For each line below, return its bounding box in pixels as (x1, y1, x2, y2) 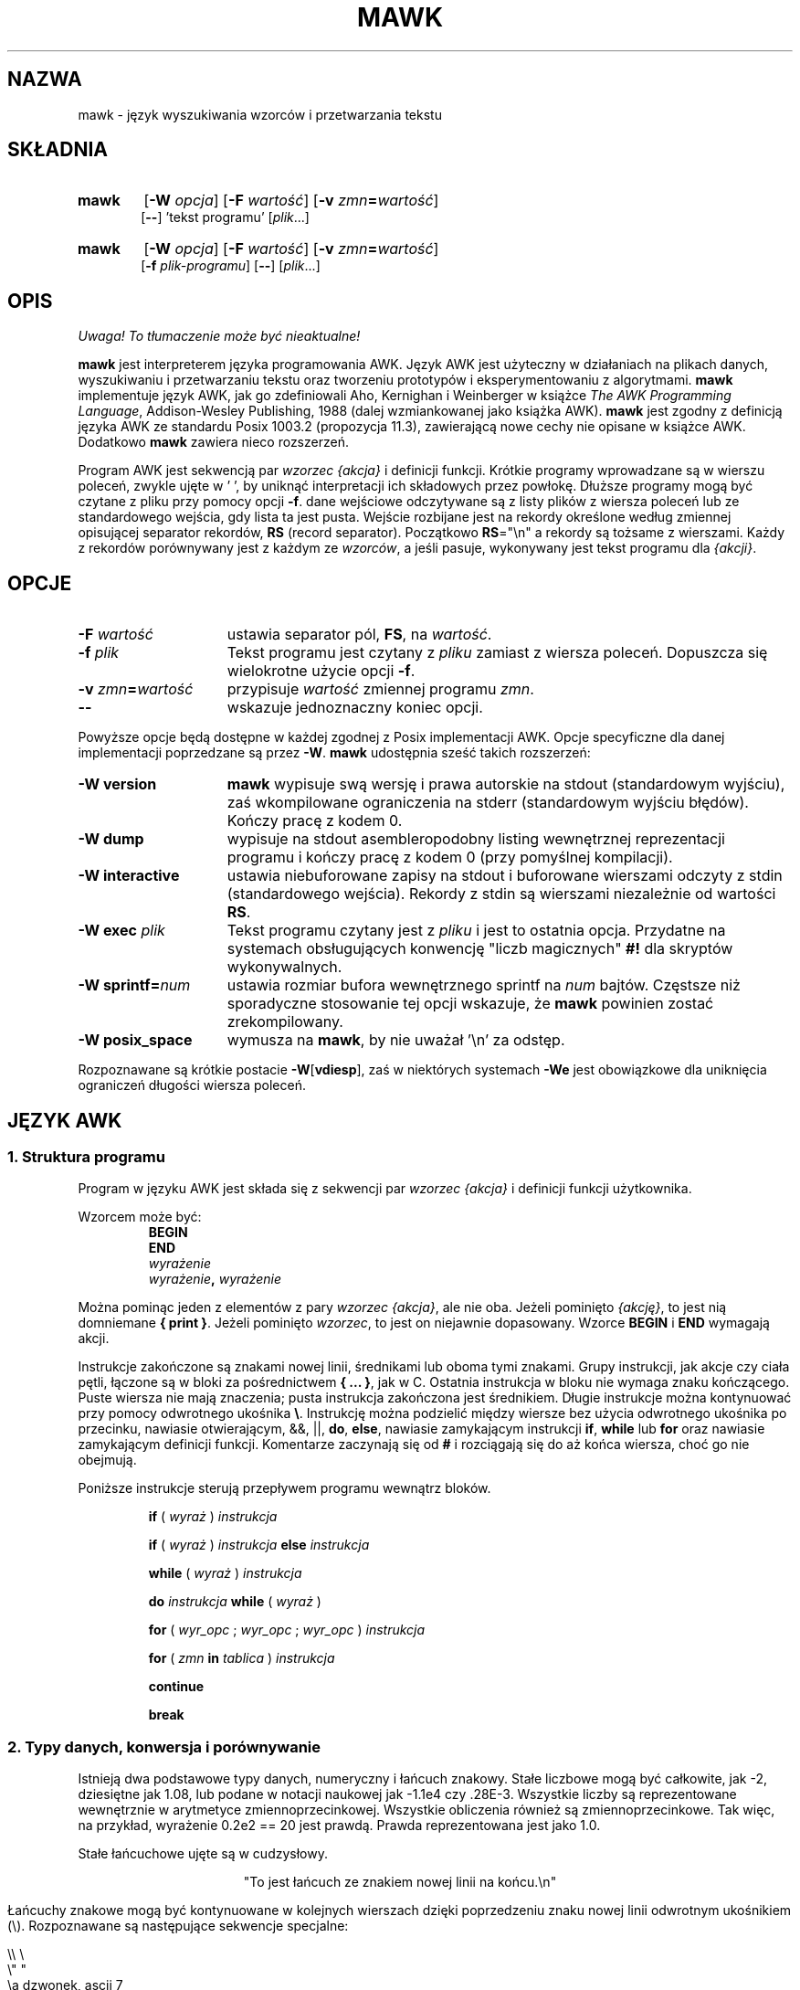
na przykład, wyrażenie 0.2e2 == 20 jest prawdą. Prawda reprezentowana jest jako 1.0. (78, 1817, 601, 1834)
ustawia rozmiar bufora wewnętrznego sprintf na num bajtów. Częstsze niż (226, 976, 741, 995)
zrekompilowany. (226, 1012, 343, 1032)
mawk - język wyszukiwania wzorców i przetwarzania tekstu (78, 106, 442, 122)
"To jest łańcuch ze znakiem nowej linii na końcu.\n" (243, 1874, 557, 1890)
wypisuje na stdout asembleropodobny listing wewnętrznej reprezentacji (226, 830, 725, 849)
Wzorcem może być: (78, 1209, 202, 1225)
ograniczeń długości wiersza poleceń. (78, 1077, 306, 1094)
